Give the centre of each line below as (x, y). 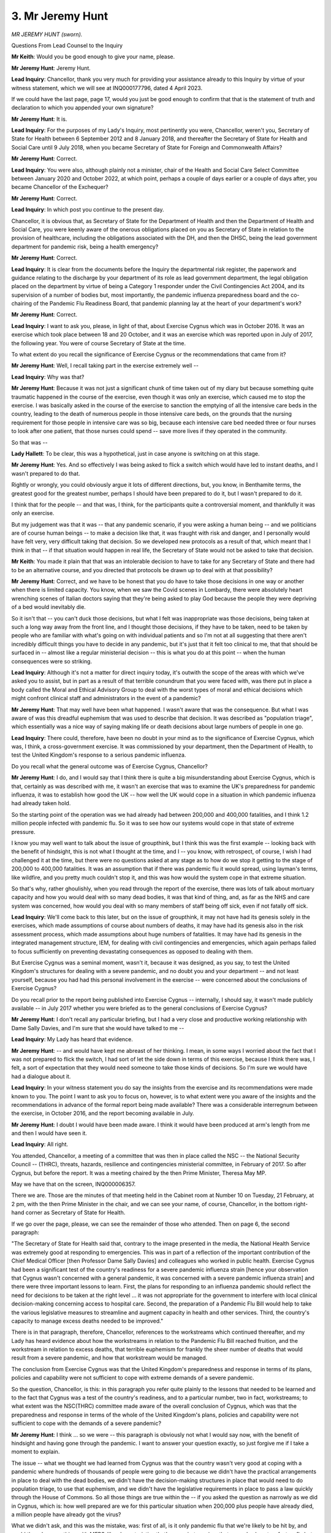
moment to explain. (36, 1452)
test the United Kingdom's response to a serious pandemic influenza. (99, 755)
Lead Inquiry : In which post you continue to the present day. (88, 210)
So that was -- (30, 442)
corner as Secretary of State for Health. (75, 1213)
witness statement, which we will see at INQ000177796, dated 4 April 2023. (107, 88)
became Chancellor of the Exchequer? (60, 187)
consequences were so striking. (51, 661)
